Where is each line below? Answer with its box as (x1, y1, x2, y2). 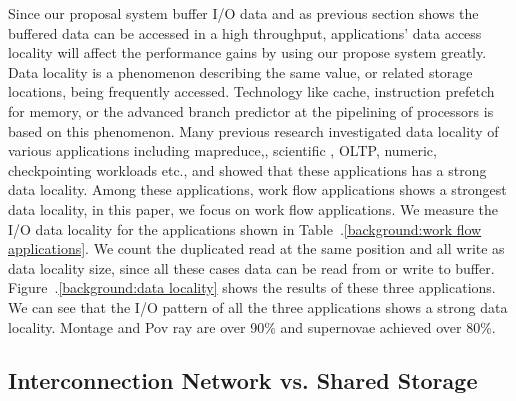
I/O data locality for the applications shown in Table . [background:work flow (8, 218, 482, 239)
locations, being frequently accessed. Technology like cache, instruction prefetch (8, 81, 495, 102)
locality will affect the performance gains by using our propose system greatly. (8, 42, 487, 63)
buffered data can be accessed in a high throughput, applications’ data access (8, 22, 482, 43)
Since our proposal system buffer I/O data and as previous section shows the (8, 3, 479, 23)
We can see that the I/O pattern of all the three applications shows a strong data (8, 296, 508, 317)
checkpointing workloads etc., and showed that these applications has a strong (8, 159, 487, 180)
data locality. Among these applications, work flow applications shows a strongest (8, 179, 507, 200)
